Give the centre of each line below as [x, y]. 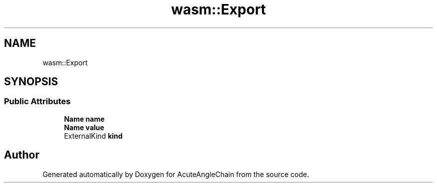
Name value [84, 127]
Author [22, 155]
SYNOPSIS [31, 82]
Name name [84, 119]
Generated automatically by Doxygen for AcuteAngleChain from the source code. [176, 174]
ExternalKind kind [93, 136]
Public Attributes [37, 101]
